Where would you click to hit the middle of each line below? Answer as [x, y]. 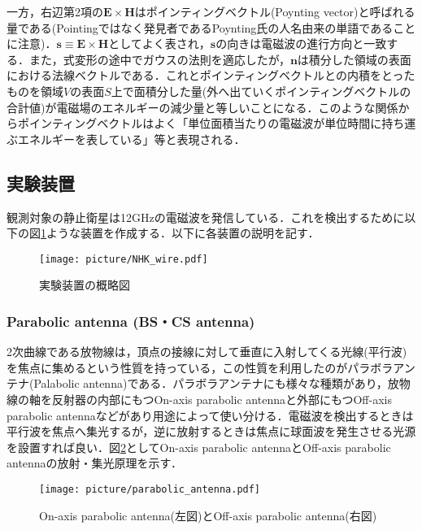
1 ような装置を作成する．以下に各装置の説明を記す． [180, 233]
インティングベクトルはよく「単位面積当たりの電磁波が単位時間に [205, 123]
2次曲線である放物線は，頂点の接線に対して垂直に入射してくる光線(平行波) [207, 352]
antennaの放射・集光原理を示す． [95, 463]
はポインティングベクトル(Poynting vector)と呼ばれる [275, 11]
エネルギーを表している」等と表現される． [131, 139]
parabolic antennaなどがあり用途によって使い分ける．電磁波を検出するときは [210, 415]
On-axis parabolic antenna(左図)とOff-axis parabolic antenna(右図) [208, 515]
